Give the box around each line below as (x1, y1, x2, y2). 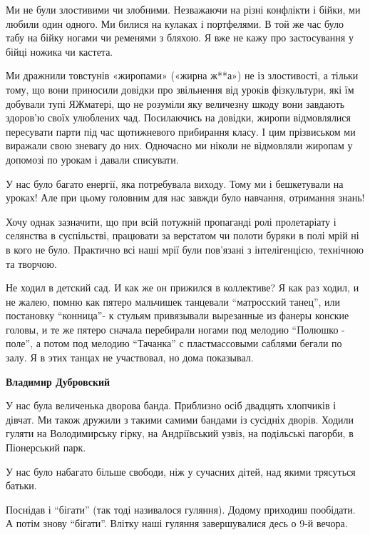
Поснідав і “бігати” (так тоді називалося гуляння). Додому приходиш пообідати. (6, 501, 356, 516)
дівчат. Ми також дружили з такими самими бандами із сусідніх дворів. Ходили (6, 411, 354, 426)
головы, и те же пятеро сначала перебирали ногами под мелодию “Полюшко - (6, 321, 345, 336)
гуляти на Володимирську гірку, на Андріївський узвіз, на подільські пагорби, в (6, 426, 354, 441)
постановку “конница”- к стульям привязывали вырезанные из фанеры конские (6, 308, 349, 323)
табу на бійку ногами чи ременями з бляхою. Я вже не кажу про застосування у (6, 30, 354, 45)
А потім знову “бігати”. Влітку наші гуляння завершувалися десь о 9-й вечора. (6, 516, 348, 531)
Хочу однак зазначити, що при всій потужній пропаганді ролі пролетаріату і (6, 214, 336, 229)
